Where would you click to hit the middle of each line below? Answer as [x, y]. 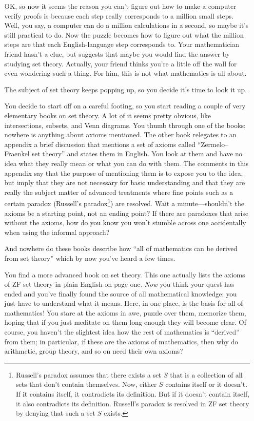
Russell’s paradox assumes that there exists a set [88, 374]
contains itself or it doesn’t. [206, 384]
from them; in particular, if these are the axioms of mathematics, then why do [121, 341]
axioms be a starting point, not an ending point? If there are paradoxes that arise [127, 213]
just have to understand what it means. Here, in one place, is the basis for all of [124, 303]
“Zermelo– [213, 144]
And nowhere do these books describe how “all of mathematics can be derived [121, 248]
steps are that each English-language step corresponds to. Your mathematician [122, 44]
